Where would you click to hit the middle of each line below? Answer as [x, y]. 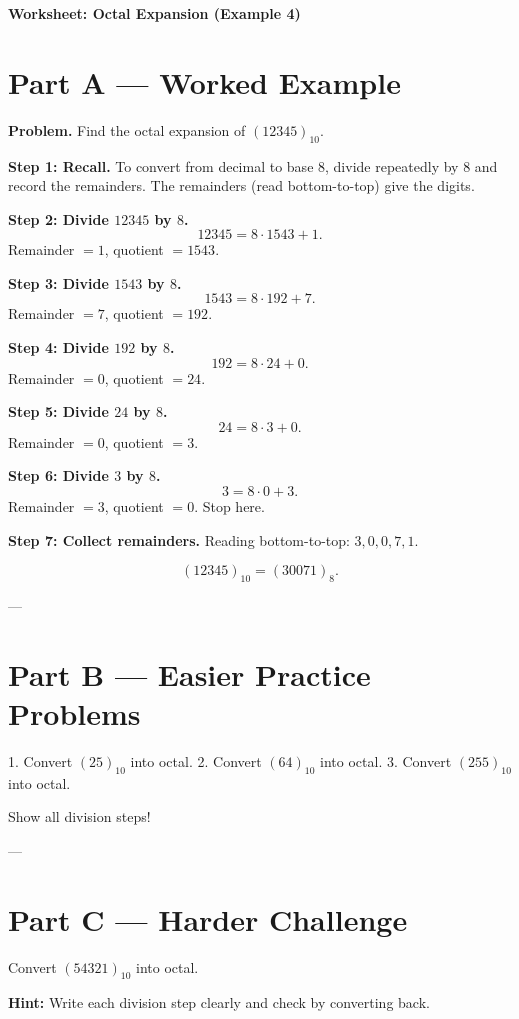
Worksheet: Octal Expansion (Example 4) [154, 13]
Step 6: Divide [58, 475]
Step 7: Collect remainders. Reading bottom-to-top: [179, 539]
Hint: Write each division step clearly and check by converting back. [219, 1002]
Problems [74, 713]
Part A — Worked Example [204, 81]
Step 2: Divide [58, 218]
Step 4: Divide [58, 347]
